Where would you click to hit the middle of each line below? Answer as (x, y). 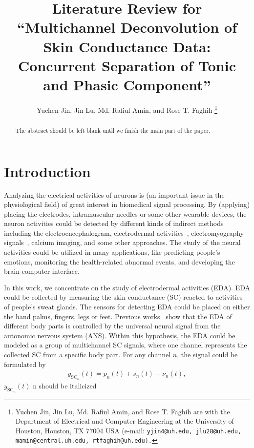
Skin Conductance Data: (127, 46)
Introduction (47, 171)
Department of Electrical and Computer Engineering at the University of (125, 421)
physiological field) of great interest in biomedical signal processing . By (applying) (127, 204)
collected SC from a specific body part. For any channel (87, 355)
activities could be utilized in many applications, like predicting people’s (112, 252)
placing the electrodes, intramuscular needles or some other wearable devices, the (125, 214)
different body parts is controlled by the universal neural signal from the (112, 326)
